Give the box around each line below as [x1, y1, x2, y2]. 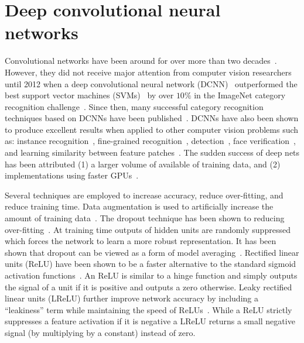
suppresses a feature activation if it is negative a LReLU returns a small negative [5, 315, 295, 327]
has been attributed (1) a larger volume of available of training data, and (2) [5, 157, 281, 170]
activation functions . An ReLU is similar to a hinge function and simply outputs [5, 269, 298, 281]
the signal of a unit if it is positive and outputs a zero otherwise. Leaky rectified [5, 280, 292, 293]
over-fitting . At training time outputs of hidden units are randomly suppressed [5, 223, 291, 235]
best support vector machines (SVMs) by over [5, 89, 174, 101]
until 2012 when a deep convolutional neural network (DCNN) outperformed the [5, 77, 298, 90]
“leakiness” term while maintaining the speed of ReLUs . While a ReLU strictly [5, 303, 292, 315]
